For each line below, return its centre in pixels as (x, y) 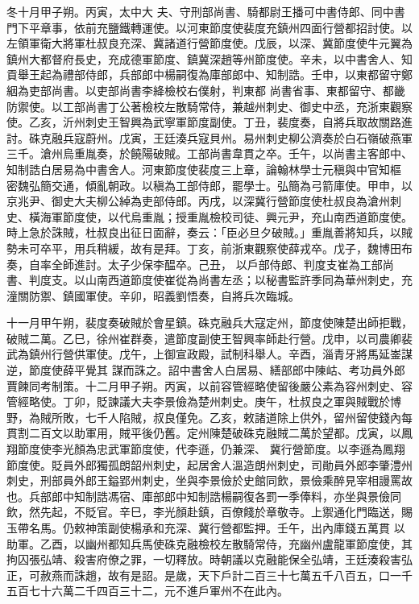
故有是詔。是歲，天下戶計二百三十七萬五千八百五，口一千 (260, 575)
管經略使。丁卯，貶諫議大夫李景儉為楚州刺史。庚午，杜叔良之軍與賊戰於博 (204, 401)
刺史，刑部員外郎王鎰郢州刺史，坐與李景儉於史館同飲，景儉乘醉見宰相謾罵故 (209, 480)
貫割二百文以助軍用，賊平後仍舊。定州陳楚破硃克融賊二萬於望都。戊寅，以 (204, 433)
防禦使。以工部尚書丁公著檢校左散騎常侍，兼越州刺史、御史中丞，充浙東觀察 (209, 106)
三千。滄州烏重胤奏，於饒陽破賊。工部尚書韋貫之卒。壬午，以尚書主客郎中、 (209, 153)
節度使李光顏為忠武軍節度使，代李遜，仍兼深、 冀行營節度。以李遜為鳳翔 (211, 449)
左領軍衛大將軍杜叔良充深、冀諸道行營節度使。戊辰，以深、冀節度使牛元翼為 (209, 43)
